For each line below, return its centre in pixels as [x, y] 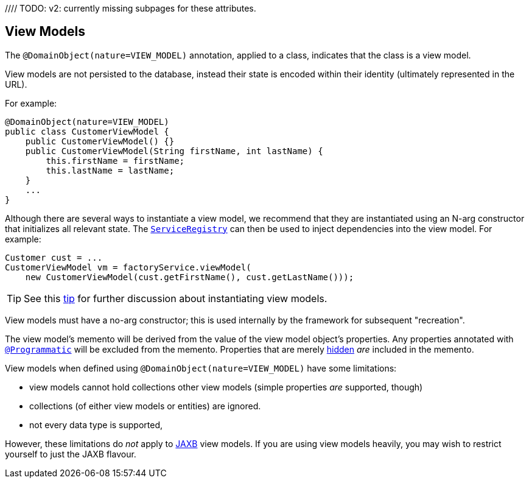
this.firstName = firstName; [115, 160]
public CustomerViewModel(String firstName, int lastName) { [174, 151]
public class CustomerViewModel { [87, 131]
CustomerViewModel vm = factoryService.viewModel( [128, 267]
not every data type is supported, [96, 425]
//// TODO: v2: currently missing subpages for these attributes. [131, 8]
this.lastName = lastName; [110, 170]
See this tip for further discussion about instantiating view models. [176, 298]
